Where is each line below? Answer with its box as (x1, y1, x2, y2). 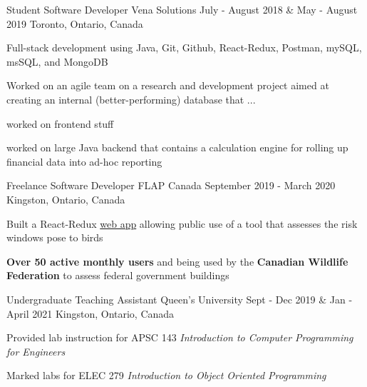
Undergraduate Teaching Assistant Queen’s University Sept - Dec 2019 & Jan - (6, 291, 353, 306)
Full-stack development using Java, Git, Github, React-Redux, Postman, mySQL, (6, 40, 362, 55)
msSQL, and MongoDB (6, 54, 108, 69)
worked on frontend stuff (6, 116, 114, 131)
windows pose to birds (6, 230, 103, 245)
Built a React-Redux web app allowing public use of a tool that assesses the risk (6, 216, 358, 231)
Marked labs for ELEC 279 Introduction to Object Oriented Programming (6, 368, 326, 383)
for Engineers (6, 343, 66, 358)
